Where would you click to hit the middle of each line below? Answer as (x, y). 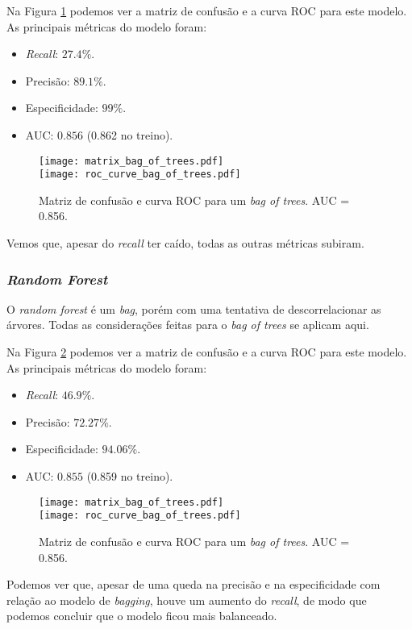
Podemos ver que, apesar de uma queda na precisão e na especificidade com (194, 584)
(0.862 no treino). (130, 134)
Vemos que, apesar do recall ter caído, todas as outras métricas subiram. (185, 243)
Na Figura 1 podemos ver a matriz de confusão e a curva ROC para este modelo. (207, 10)
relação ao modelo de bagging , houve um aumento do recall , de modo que (187, 600)
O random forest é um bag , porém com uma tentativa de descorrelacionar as (194, 308)
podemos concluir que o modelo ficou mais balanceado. (142, 616)
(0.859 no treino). (130, 476)
